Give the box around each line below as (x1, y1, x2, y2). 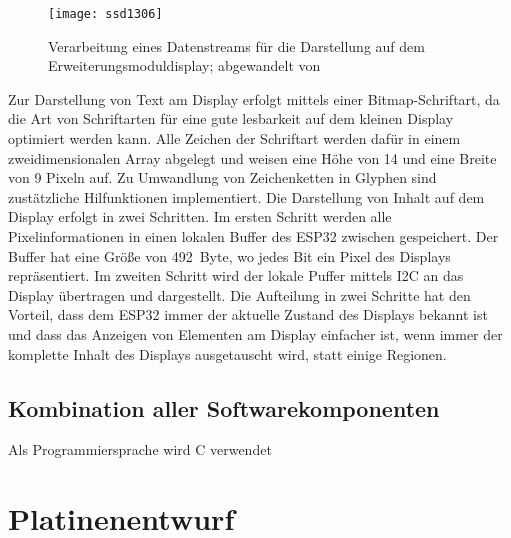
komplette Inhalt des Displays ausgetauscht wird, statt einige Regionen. (8, 343, 447, 364)
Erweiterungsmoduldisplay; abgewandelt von (48, 55, 321, 76)
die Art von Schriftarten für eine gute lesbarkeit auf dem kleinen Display (8, 108, 454, 129)
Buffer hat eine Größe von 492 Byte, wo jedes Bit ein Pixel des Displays (8, 245, 451, 266)
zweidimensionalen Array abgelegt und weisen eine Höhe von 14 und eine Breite (8, 147, 497, 168)
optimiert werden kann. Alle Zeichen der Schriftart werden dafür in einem (8, 128, 461, 149)
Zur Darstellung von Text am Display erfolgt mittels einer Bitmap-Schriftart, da (8, 88, 500, 109)
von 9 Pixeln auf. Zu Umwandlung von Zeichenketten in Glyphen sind (8, 167, 437, 188)
